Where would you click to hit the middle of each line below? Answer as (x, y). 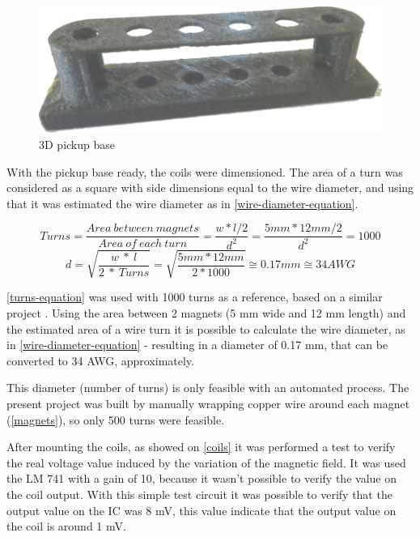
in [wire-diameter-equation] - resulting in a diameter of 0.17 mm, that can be (197, 345)
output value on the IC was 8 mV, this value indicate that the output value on (202, 510)
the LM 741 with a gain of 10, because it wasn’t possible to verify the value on (202, 478)
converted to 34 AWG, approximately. (100, 360)
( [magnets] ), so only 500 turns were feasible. (116, 419)
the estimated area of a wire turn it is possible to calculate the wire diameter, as (206, 328)
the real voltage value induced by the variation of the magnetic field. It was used (206, 462)
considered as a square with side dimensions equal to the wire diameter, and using (210, 188)
